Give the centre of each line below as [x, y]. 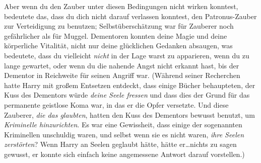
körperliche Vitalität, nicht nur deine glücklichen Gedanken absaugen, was [118, 46]
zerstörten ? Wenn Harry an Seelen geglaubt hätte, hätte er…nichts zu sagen [120, 144]
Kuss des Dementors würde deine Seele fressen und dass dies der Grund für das [127, 95]
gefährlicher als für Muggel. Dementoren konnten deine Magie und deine [116, 35]
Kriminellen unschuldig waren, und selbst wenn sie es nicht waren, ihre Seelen [124, 134]
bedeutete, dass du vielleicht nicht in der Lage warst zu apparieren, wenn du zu [127, 55]
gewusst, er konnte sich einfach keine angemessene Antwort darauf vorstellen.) [124, 154]
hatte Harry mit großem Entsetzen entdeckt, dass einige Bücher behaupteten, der [130, 85]
